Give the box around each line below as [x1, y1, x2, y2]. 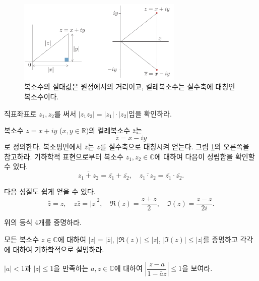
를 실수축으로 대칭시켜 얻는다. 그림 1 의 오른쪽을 [100, 141, 249, 152]
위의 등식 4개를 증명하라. [4, 217, 82, 228]
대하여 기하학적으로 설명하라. [13, 244, 104, 254]
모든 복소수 [4, 234, 39, 244]
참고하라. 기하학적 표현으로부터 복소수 [4, 151, 123, 161]
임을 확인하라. [128, 108, 172, 119]
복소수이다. [24, 91, 59, 102]
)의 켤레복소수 [86, 125, 131, 136]
